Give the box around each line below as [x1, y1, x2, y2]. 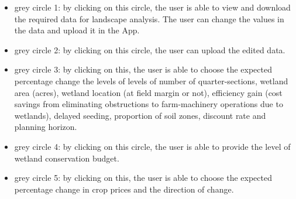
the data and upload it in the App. [14, 24, 140, 36]
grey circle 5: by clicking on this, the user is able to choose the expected [14, 171, 272, 184]
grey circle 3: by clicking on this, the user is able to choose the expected [14, 63, 272, 76]
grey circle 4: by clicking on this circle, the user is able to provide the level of [14, 140, 291, 152]
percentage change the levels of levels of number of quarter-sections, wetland [14, 74, 288, 87]
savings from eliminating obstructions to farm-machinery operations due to [14, 98, 283, 110]
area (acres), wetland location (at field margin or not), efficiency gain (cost [14, 86, 283, 98]
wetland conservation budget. [14, 152, 119, 164]
